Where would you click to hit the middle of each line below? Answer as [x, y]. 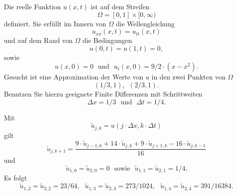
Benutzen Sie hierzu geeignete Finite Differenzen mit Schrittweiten [103, 93]
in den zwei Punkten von [189, 77]
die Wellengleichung [145, 23]
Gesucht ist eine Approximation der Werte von [74, 77]
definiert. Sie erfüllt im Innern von [55, 23]
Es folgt [16, 178]
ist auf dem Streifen [120, 6]
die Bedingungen [107, 40]
